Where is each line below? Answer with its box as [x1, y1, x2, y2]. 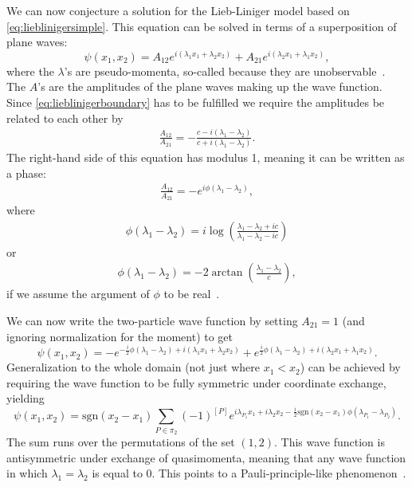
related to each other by [6, 109, 124, 126]
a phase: [6, 164, 46, 181]
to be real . [163, 285, 220, 302]
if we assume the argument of [6, 285, 150, 302]
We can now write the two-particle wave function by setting [6, 312, 298, 329]
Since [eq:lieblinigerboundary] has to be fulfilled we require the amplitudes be [6, 94, 385, 111]
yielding [6, 390, 45, 406]
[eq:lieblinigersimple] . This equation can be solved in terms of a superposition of [6, 18, 397, 34]
